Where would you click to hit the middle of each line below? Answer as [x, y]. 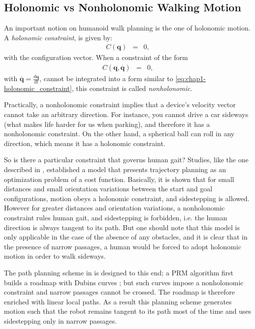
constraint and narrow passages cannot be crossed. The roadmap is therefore [120, 292]
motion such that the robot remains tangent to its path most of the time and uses [128, 311]
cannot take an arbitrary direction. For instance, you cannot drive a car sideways [126, 114]
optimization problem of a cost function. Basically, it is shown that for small [119, 179]
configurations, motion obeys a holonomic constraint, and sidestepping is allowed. [127, 198]
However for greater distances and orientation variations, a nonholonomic [114, 208]
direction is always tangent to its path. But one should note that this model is [122, 227]
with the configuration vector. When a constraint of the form [96, 57]
